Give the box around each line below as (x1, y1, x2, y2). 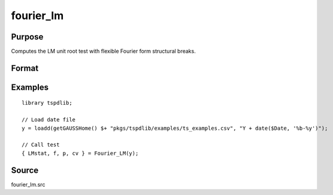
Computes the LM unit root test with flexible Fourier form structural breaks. (11, 48, 196, 55)
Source (11, 165, 39, 175)
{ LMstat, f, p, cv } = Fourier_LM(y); (22, 150, 139, 157)
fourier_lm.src (11, 181, 46, 188)
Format (11, 63, 39, 73)
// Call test (22, 141, 60, 148)
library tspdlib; (22, 99, 72, 106)
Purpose (11, 32, 44, 42)
